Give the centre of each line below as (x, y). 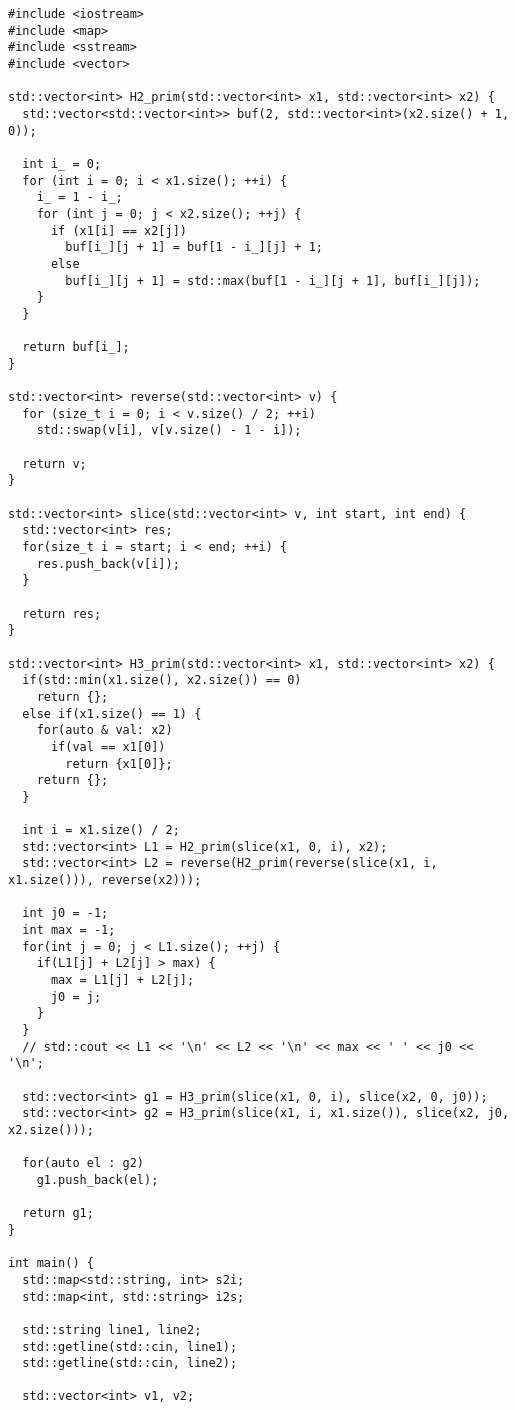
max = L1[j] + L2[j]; (122, 980)
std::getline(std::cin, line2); (130, 1363)
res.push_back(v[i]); (108, 563)
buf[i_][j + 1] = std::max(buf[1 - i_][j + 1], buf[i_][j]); (273, 280)
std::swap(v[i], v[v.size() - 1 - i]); (169, 430)
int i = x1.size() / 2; (101, 830)
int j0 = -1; (65, 913)
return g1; (58, 1213)
